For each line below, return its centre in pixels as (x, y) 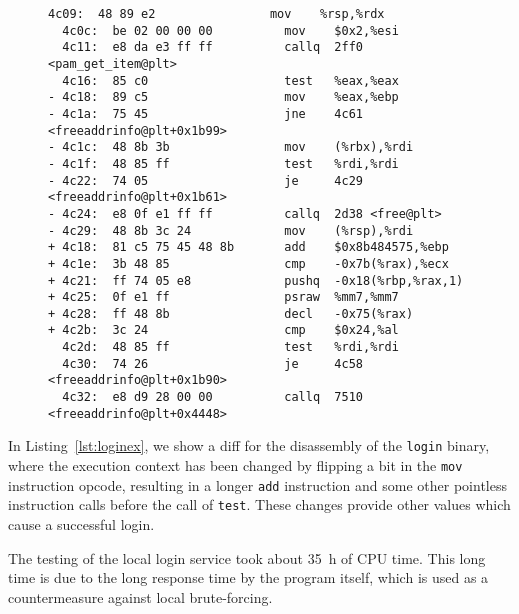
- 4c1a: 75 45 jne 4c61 (205, 113)
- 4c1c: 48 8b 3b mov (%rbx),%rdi (231, 147)
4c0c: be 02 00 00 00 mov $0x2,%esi (230, 30)
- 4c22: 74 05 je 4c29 (205, 180)
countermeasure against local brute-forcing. (140, 596)
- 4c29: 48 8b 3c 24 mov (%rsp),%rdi (231, 230)
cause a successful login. (81, 524)
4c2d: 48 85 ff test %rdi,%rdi (230, 347)
